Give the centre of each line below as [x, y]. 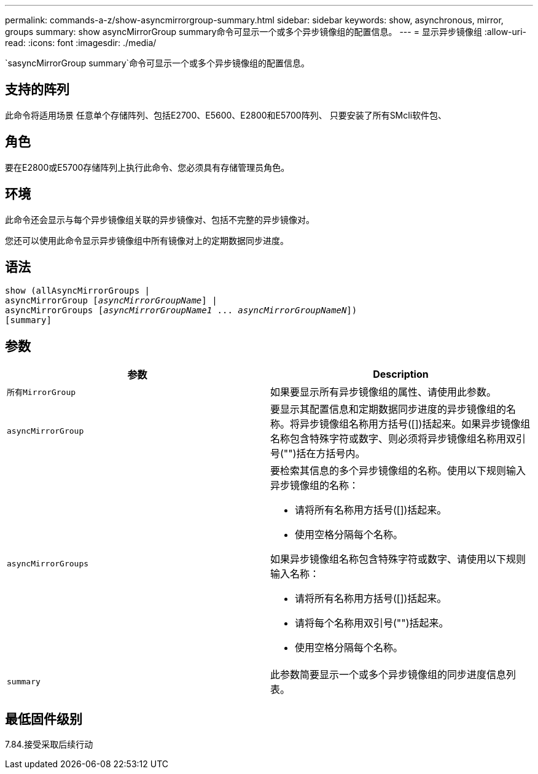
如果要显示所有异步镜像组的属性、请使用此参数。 [384, 392]
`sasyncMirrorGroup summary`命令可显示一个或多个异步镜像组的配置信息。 [158, 63]
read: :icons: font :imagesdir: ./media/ [81, 43]
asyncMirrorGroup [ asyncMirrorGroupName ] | [111, 301]
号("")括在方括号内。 [318, 454]
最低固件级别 [44, 719]
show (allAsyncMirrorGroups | [78, 291]
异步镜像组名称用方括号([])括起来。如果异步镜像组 [415, 424]
